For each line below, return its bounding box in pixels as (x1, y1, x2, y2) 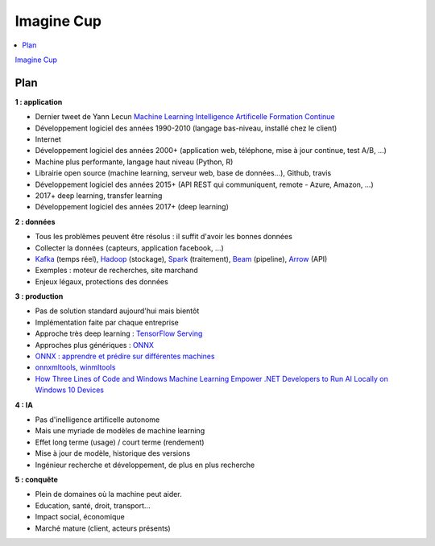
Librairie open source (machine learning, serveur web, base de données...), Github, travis (35, 168, 332, 178)
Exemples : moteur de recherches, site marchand (35, 266, 198, 275)
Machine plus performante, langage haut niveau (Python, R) (35, 157, 234, 167)
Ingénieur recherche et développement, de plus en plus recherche (35, 460, 255, 469)
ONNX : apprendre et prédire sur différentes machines (35, 351, 215, 362)
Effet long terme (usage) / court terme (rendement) (35, 437, 205, 447)
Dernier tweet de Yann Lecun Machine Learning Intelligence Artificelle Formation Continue (35, 112, 335, 122)
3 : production (14, 292, 64, 301)
